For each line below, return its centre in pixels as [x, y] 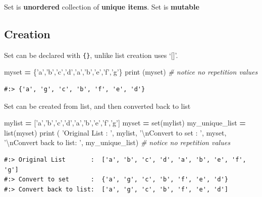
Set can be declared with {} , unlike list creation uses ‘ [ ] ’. [91, 55]
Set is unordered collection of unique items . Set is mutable [102, 7]
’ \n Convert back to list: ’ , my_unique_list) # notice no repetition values [117, 142]
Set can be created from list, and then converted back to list [97, 106]
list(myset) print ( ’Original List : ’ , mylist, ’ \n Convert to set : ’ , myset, [115, 132]
